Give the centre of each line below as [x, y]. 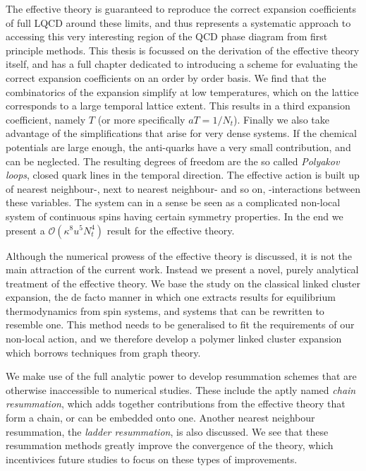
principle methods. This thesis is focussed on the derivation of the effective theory [183, 50]
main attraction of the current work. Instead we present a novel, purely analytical [182, 269]
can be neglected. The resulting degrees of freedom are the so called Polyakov [173, 161]
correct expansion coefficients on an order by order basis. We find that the [166, 77]
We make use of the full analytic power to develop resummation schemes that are [181, 376]
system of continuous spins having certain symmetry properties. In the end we [175, 216]
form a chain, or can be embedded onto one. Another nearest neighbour [160, 418]
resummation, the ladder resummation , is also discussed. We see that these [167, 431]
